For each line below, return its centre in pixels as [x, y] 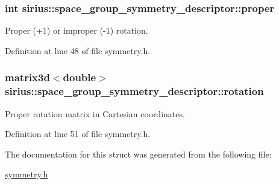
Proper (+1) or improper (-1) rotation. [77, 30]
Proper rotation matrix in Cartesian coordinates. [95, 113]
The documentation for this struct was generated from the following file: [138, 154]
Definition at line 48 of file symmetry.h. [78, 50]
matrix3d [27, 77]
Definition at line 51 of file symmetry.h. [78, 134]
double [80, 77]
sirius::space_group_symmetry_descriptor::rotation [134, 91]
